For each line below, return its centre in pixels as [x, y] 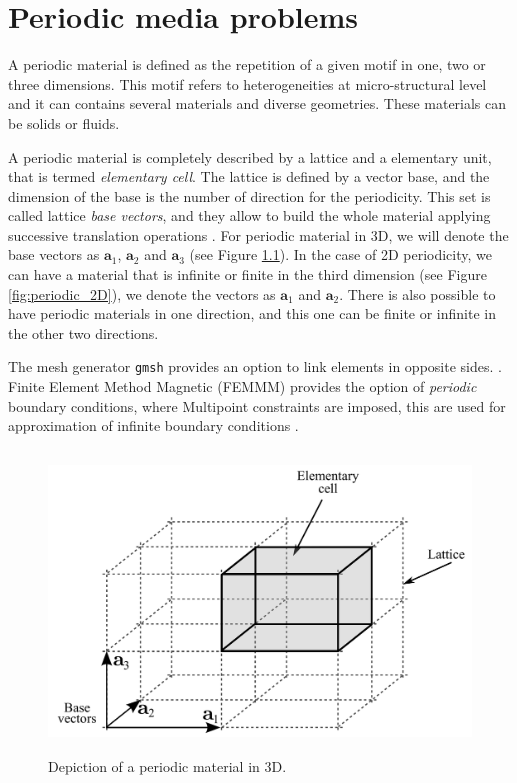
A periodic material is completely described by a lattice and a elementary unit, [250, 156]
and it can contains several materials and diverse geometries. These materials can [257, 103]
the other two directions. [83, 332]
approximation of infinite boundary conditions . [153, 425]
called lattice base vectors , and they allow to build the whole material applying [249, 215]
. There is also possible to [417, 293]
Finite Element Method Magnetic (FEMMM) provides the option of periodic [242, 386]
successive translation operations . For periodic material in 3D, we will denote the [258, 234]
